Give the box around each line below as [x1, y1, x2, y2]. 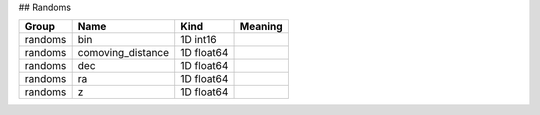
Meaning [239, 20, 284, 34]
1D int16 [180, 33, 217, 47]
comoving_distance [77, 46, 170, 60]
